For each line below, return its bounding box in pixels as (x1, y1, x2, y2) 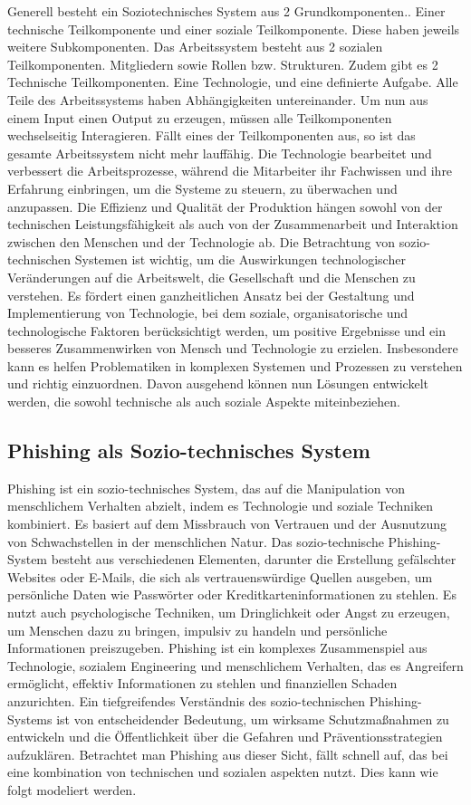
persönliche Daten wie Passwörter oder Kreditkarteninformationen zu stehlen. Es (7, 585, 457, 604)
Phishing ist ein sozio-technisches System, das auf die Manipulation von (7, 478, 406, 497)
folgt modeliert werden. (7, 780, 137, 799)
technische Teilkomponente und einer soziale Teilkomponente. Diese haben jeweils (7, 19, 460, 38)
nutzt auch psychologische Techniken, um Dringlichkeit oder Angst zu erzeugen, (7, 603, 450, 622)
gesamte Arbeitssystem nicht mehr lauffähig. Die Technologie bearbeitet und (7, 143, 432, 162)
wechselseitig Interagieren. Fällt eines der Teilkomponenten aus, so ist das (7, 126, 416, 145)
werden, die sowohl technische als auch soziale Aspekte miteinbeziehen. (7, 392, 400, 411)
